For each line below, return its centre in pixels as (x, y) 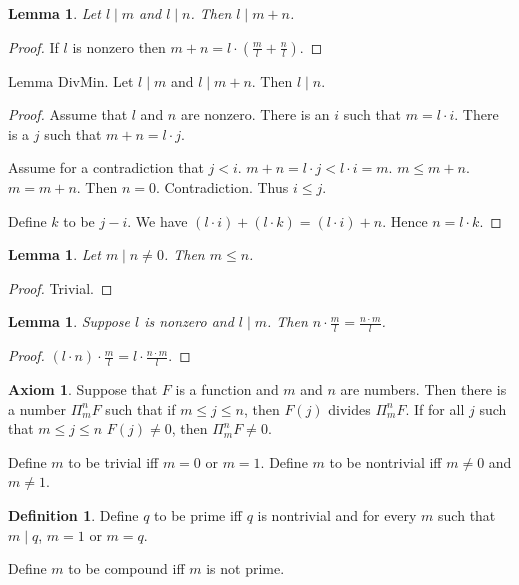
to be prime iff (198, 514)
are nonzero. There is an (255, 114)
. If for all (435, 408)
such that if (140, 408)
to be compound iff (126, 568)
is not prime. (245, 568)
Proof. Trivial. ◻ (60, 287)
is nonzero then (119, 46)
